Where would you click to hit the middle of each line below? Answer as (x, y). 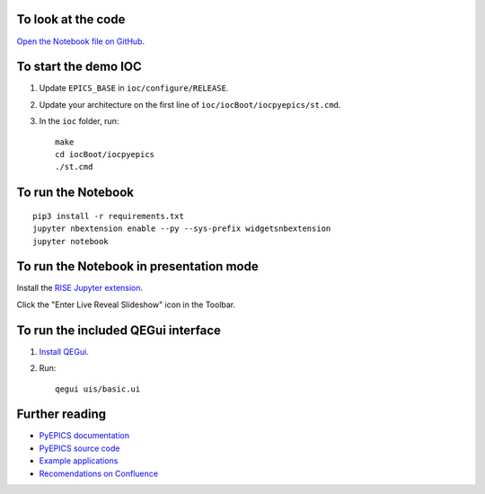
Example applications (79, 461)
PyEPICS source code (79, 448)
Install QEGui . (64, 351)
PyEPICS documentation (84, 436)
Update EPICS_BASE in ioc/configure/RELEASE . (134, 88)
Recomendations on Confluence (99, 473)
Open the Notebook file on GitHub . (81, 41)
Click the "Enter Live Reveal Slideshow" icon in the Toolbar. (126, 304)
